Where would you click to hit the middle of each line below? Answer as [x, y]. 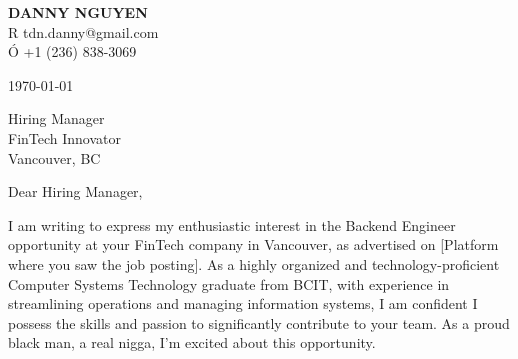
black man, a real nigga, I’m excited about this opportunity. [192, 342]
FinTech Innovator [65, 137]
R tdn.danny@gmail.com [83, 31]
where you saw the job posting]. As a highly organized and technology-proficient [254, 263]
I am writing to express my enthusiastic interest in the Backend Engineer [232, 224]
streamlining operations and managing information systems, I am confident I [243, 303]
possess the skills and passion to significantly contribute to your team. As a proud [259, 322]
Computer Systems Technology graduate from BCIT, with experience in [229, 283]
